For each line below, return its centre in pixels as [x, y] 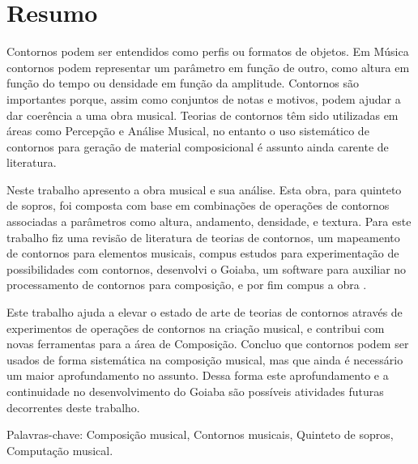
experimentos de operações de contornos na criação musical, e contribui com [196, 328]
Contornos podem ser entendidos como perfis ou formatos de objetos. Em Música [208, 51]
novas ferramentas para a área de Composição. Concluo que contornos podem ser [208, 344]
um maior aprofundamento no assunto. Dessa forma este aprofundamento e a [198, 375]
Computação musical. [60, 450]
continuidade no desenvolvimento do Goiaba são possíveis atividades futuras [195, 391]
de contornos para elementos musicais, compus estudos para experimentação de [203, 253]
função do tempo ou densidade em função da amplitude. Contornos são [183, 83]
